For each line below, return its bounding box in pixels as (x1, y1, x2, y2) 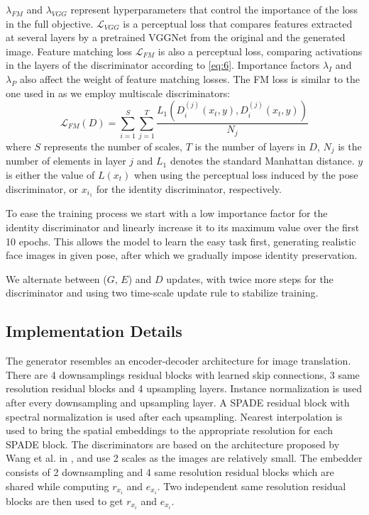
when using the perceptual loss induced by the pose (134, 167, 358, 182)
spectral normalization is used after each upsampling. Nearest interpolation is (6, 409, 343, 423)
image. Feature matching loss (6, 43, 133, 58)
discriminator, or (6, 181, 79, 196)
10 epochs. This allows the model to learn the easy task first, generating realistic (6, 233, 356, 248)
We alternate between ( (6, 271, 107, 286)
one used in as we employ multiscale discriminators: (6, 85, 231, 100)
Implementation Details (6, 320, 182, 342)
